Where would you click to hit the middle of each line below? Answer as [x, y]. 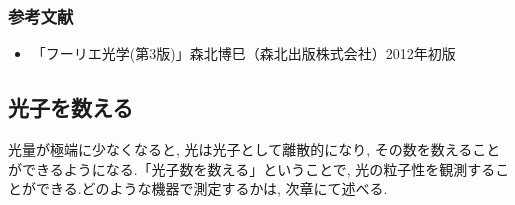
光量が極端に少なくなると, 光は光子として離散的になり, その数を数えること [254, 149]
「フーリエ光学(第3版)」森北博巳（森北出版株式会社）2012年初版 [243, 53]
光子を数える [71, 107]
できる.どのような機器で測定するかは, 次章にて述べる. [211, 188]
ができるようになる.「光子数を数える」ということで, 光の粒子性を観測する [252, 168]
